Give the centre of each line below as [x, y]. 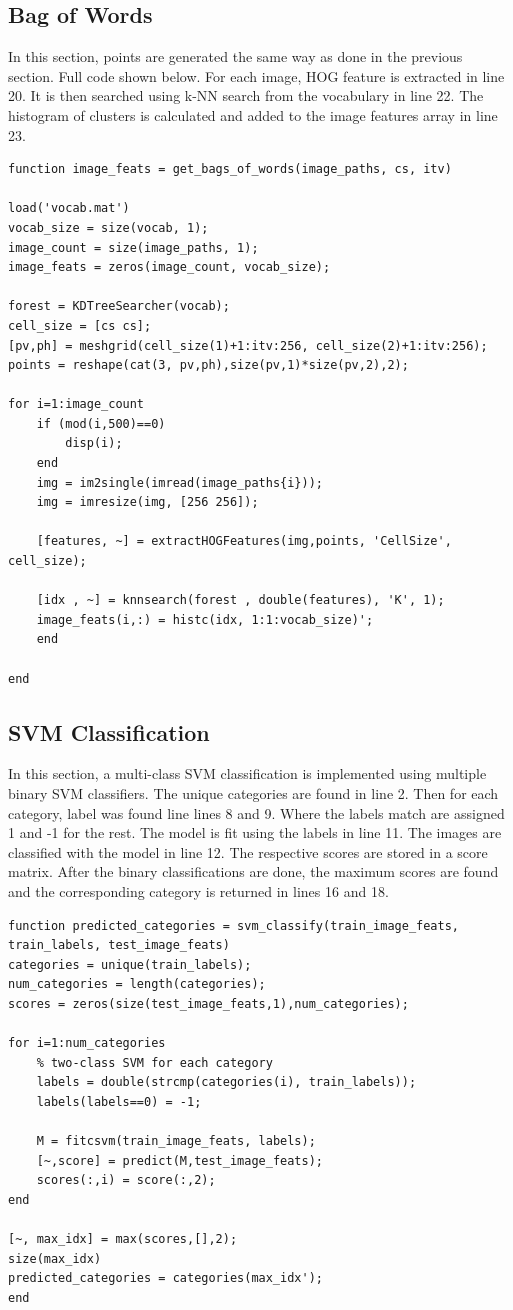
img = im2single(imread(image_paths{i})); [179, 482]
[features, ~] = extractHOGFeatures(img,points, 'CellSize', [244, 541]
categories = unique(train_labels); [130, 964]
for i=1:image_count [76, 404]
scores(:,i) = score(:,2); [126, 1180]
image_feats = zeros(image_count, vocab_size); [169, 267]
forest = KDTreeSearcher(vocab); [119, 306]
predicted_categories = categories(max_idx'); [165, 1278]
